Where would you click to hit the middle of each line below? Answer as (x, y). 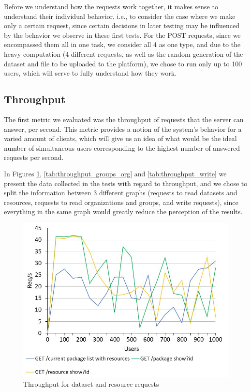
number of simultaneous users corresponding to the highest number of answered (122, 148)
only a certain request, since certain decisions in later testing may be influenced (122, 25)
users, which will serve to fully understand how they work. (90, 73)
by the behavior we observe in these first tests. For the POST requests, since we (122, 35)
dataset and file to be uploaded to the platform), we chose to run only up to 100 (123, 63)
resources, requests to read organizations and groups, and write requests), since (121, 202)
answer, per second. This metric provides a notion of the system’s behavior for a (123, 129)
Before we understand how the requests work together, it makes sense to (111, 6)
